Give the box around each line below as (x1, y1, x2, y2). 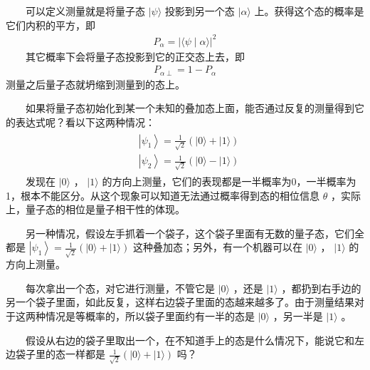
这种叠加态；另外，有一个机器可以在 (132, 240, 302, 255)
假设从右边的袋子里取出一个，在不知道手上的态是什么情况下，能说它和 (26, 332, 354, 347)
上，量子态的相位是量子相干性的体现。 (6, 202, 185, 217)
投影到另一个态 (164, 4, 235, 18)
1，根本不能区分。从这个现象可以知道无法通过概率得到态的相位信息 (6, 187, 319, 202)
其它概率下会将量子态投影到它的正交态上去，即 (26, 48, 245, 63)
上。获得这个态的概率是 (254, 4, 364, 18)
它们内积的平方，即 (6, 17, 95, 32)
